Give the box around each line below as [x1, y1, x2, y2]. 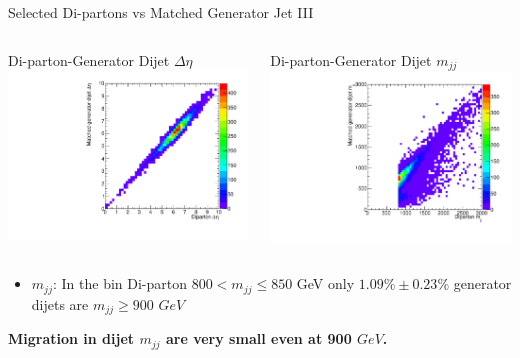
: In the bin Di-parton [52, 273, 188, 294]
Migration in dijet [8, 328, 135, 349]
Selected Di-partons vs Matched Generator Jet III [8, 2, 314, 22]
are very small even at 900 [165, 328, 352, 349]
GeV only [296, 273, 355, 294]
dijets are [31, 293, 89, 314]
